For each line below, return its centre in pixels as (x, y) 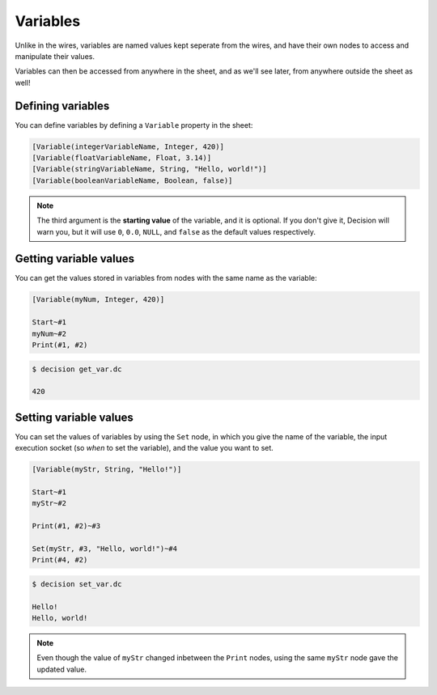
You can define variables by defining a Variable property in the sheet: (134, 125)
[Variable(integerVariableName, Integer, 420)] (128, 146)
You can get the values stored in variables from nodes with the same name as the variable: (166, 278)
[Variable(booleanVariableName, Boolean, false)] (132, 180)
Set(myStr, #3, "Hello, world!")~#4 (105, 549)
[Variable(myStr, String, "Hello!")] (107, 470)
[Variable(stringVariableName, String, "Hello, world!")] (149, 169)
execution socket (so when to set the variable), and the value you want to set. (144, 448)
